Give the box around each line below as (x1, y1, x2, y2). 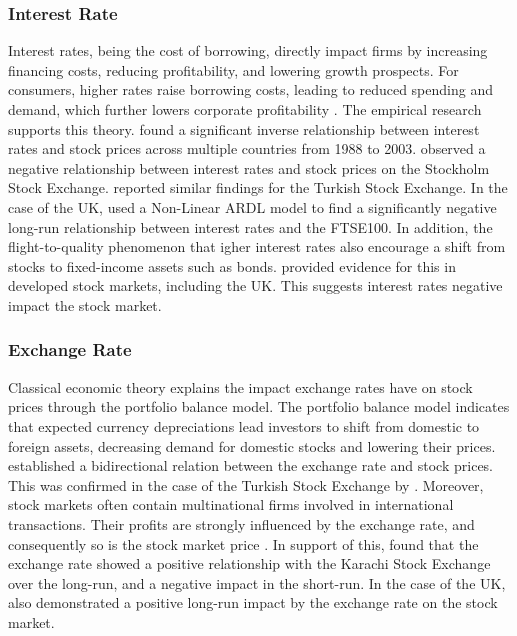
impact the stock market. (8, 294, 162, 315)
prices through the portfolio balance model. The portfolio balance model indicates (8, 396, 510, 417)
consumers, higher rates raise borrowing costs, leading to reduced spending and (8, 79, 493, 100)
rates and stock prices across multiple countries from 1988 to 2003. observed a (8, 138, 486, 159)
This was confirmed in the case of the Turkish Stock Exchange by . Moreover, (8, 474, 484, 495)
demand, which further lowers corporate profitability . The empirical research (8, 99, 482, 119)
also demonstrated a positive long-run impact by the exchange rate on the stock (8, 592, 498, 613)
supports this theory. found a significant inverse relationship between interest (8, 118, 480, 139)
